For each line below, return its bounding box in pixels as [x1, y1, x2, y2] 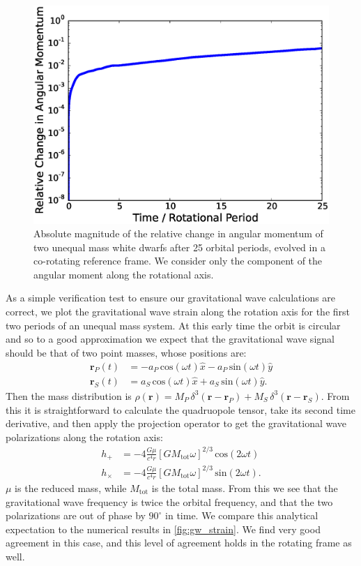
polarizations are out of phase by [6, 508, 146, 523]
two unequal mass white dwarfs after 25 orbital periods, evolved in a [33, 239, 325, 254]
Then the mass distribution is [6, 388, 132, 403]
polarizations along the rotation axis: [6, 429, 163, 444]
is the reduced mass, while [15, 480, 127, 495]
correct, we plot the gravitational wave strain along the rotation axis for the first [6, 304, 351, 319]
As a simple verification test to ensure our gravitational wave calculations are [6, 290, 336, 305]
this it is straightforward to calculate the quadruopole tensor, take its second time [6, 402, 355, 417]
